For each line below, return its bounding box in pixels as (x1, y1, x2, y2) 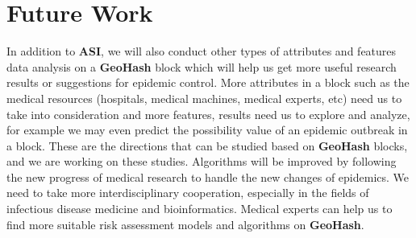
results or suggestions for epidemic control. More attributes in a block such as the (6, 74, 410, 91)
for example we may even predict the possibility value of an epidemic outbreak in (6, 121, 408, 138)
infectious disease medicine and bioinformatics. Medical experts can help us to (6, 200, 393, 217)
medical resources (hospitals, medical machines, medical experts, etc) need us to (6, 89, 402, 106)
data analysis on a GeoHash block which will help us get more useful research (6, 58, 397, 75)
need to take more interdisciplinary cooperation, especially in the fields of (6, 184, 369, 201)
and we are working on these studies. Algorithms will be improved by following (6, 153, 397, 170)
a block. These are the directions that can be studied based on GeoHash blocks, (6, 137, 408, 154)
